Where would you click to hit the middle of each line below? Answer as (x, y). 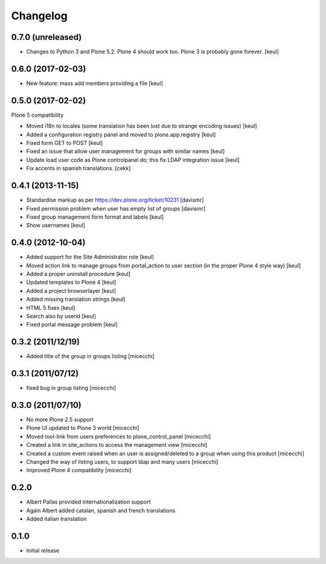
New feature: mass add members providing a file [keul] (94, 83)
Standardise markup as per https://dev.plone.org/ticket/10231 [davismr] (115, 200)
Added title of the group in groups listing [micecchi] (91, 356)
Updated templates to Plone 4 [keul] (71, 282)
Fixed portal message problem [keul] (72, 325)
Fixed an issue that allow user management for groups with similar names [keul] (126, 152)
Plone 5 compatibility (37, 115)
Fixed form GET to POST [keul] (65, 143)
